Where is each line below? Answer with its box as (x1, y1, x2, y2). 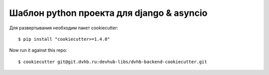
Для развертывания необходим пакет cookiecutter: (9, 25, 119, 31)
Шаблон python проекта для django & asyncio (9, 7, 208, 18)
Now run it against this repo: (9, 47, 67, 53)
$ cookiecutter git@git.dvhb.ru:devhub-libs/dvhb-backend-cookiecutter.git (18, 59, 207, 65)
